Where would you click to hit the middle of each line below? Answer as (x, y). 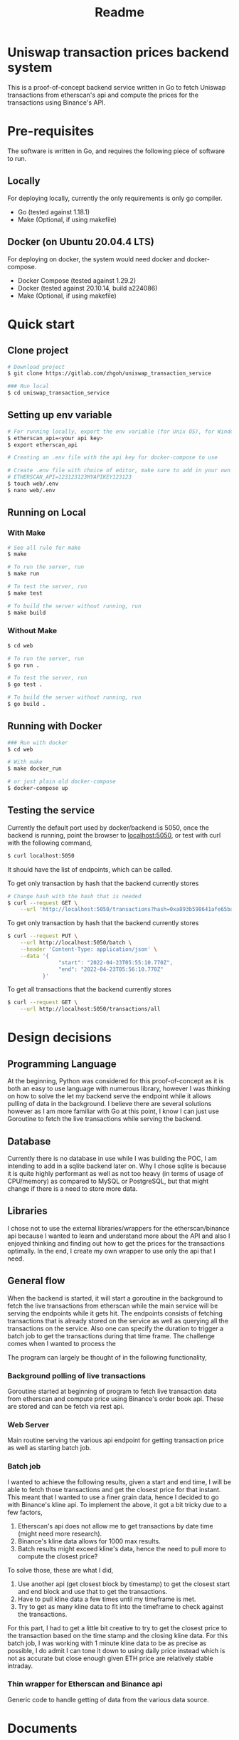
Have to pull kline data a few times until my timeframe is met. (107, 1599)
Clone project (38, 351)
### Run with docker (38, 743)
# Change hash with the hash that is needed (74, 896)
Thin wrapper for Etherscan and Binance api (85, 1684)
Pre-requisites (51, 131)
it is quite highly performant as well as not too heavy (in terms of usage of (116, 1173)
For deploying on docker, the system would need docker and (96, 259)
